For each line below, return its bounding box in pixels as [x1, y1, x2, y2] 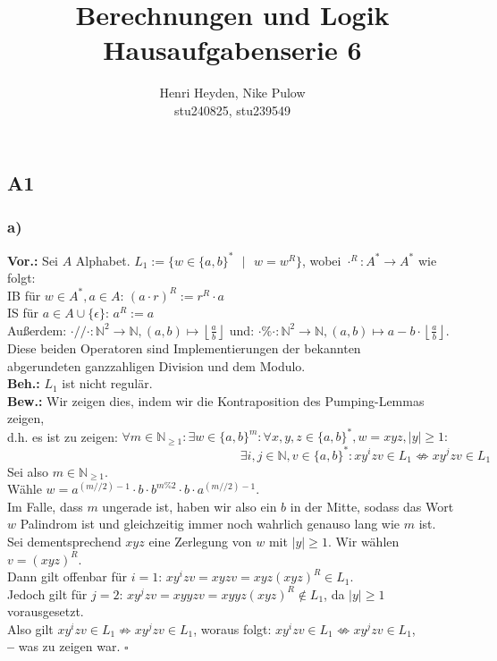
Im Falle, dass [7, 496, 83, 515]
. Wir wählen [327, 531, 400, 550]
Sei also [7, 462, 48, 480]
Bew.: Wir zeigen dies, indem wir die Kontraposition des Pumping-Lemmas [7, 391, 425, 410]
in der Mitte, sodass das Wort [290, 496, 454, 515]
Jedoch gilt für [7, 584, 88, 603]
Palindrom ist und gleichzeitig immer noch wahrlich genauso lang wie [20, 514, 400, 533]
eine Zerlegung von [148, 531, 252, 550]
